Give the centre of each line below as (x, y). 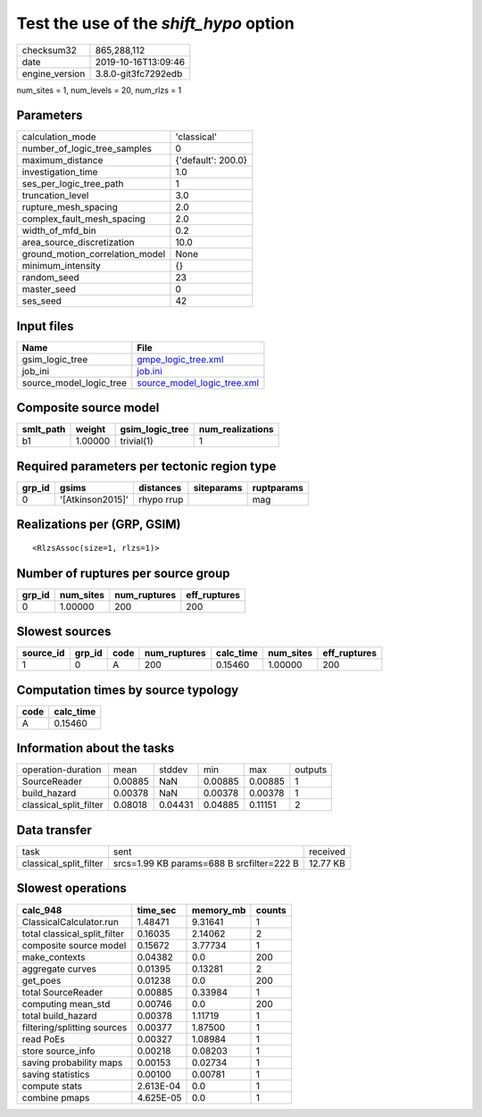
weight (91, 429)
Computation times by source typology (128, 690)
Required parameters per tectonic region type (146, 466)
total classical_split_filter (73, 933)
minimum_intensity (62, 266)
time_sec (157, 910)
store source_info (58, 1051)
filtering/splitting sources (75, 1027)
